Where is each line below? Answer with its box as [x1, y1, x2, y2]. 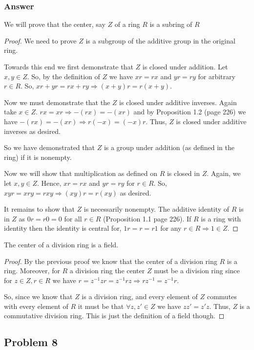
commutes [207, 291, 237, 302]
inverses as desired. [4, 126, 61, 136]
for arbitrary [198, 71, 235, 81]
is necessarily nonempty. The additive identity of [84, 204, 230, 214]
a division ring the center [69, 265, 145, 276]
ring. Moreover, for [4, 265, 60, 276]
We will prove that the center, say [4, 19, 106, 29]
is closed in [167, 168, 200, 178]
